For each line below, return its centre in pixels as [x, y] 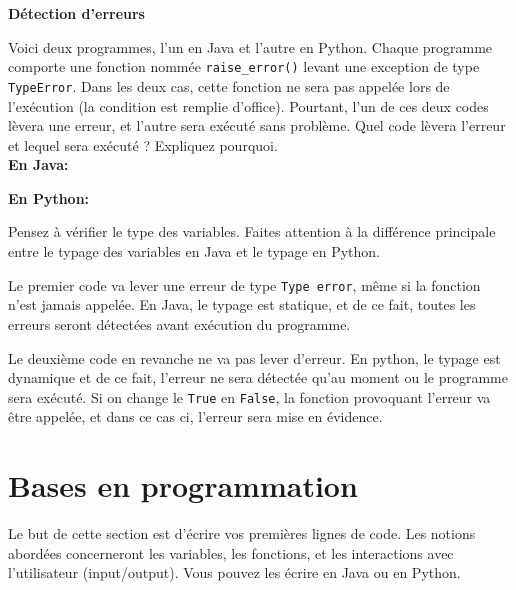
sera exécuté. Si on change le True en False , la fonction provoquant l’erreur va [249, 396]
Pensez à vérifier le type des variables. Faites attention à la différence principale [252, 231]
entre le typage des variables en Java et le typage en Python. [194, 251]
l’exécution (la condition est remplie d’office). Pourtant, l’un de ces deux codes [248, 105]
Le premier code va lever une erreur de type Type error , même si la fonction [244, 284]
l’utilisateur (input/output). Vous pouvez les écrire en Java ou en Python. [234, 572]
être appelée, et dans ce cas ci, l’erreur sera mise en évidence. [195, 416]
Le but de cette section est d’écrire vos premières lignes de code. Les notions [242, 533]
